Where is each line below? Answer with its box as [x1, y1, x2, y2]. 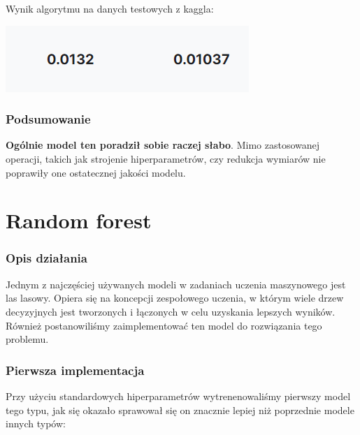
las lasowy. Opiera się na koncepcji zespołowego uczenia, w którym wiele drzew [6, 290, 344, 305]
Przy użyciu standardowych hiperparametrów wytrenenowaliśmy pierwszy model [6, 388, 351, 403]
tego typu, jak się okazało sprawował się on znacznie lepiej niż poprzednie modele [6, 402, 354, 417]
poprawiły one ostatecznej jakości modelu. [6, 165, 186, 179]
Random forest [6, 206, 152, 235]
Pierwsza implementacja [6, 361, 145, 378]
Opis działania [6, 249, 87, 267]
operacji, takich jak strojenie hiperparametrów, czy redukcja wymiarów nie [6, 152, 326, 165]
